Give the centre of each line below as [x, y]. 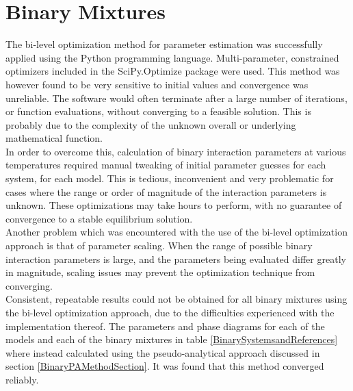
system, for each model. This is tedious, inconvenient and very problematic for [170, 178]
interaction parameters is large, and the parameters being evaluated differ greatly [176, 258]
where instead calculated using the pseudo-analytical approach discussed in [163, 352]
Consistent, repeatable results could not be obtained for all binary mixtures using [176, 299]
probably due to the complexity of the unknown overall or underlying [151, 124]
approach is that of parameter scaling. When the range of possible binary [159, 245]
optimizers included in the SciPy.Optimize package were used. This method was [173, 71]
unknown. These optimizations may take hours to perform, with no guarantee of [174, 205]
